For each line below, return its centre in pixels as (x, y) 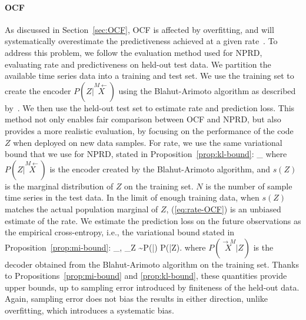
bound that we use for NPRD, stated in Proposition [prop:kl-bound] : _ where (146, 154)
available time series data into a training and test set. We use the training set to (149, 76)
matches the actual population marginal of (82, 209)
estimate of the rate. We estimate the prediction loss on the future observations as (153, 220)
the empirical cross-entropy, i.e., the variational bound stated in (120, 232)
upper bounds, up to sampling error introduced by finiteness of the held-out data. (152, 287)
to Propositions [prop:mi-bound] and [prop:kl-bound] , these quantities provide (146, 276)
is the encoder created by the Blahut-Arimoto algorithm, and (160, 169)
